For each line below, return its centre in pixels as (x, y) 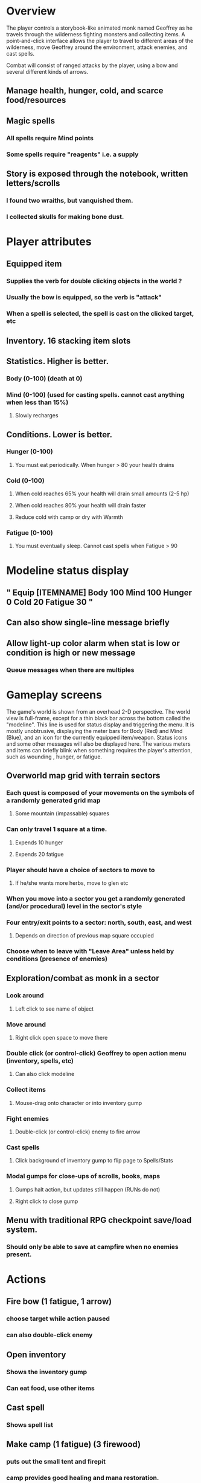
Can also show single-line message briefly (88, 623)
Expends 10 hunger (39, 843)
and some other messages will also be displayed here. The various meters (99, 744)
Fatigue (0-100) (30, 533)
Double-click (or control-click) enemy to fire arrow (78, 1132)
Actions (26, 1279)
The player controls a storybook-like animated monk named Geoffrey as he (100, 28)
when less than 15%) (37, 402)
